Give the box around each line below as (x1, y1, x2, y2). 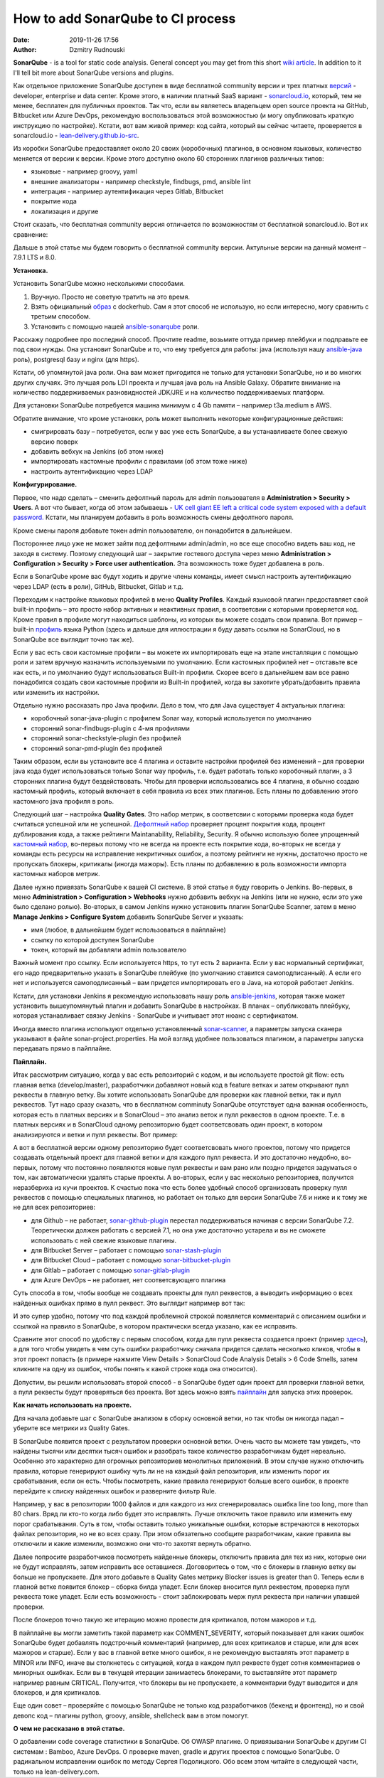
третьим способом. (31, 312, 91, 321)
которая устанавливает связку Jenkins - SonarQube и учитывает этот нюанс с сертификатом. (13, 1011, 299, 1020)
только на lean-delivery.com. (13, 1767, 100, 1776)
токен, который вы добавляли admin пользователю (31, 945, 187, 954)
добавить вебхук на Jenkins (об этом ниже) (31, 447, 164, 455)
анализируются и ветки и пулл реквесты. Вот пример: (13, 1130, 178, 1139)
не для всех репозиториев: (13, 1203, 96, 1212)
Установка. (13, 266, 48, 275)
